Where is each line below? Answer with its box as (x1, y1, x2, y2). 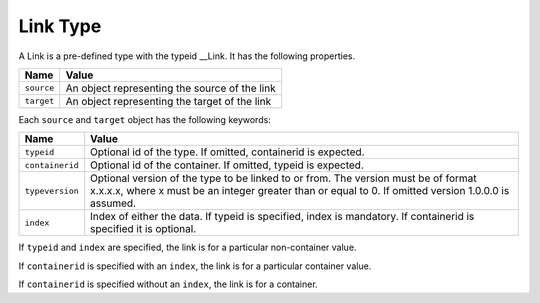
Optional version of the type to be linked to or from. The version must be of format (90, 171, 477, 185)
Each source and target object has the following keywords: (18, 113, 272, 125)
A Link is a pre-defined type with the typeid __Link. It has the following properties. (18, 50, 356, 62)
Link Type (18, 15, 102, 37)
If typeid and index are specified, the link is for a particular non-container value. (18, 241, 357, 254)
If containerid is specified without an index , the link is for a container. (18, 278, 319, 290)
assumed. (90, 196, 137, 210)
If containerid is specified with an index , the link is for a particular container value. (18, 260, 372, 272)
